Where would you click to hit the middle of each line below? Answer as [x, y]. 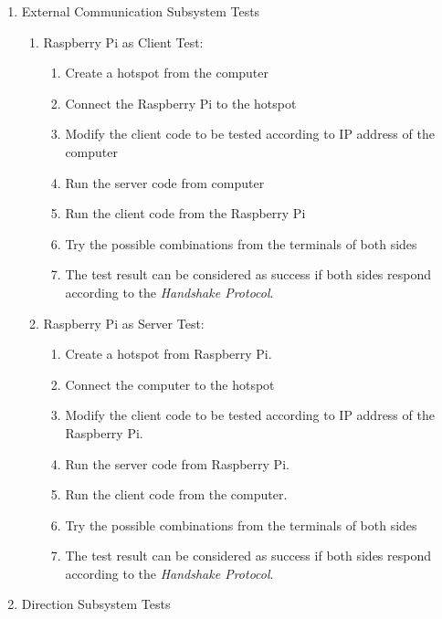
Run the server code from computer [165, 182]
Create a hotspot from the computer [167, 73]
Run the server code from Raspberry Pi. [177, 463]
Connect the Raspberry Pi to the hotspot [181, 103]
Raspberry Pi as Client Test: [123, 42]
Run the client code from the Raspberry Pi [185, 213]
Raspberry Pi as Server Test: [124, 323]
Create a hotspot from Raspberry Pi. [168, 354]
